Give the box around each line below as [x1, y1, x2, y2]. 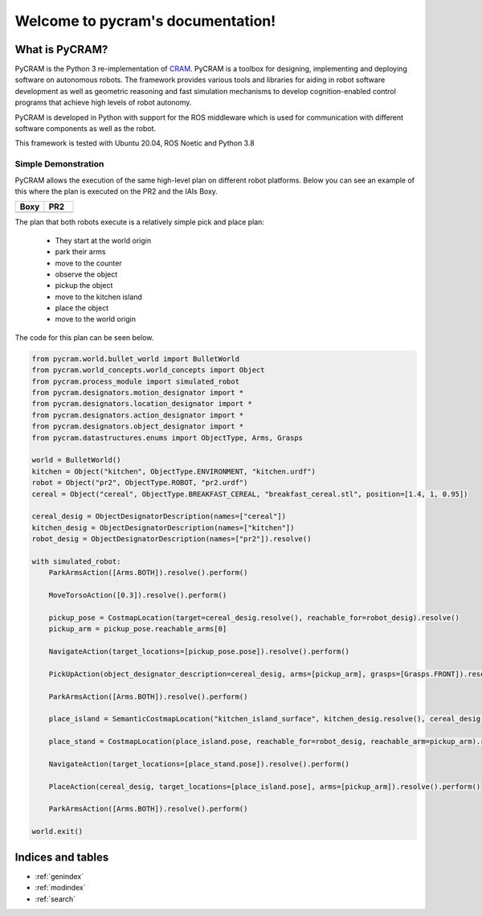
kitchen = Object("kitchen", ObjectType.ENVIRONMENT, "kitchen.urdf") [31, 466, 317, 476]
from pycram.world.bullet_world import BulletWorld [31, 354, 240, 364]
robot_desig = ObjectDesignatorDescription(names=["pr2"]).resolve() [31, 535, 312, 544]
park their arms [55, 247, 106, 257]
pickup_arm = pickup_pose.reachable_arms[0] [48, 624, 227, 634]
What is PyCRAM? [14, 43, 108, 56]
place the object [55, 303, 108, 313]
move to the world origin [55, 314, 137, 324]
